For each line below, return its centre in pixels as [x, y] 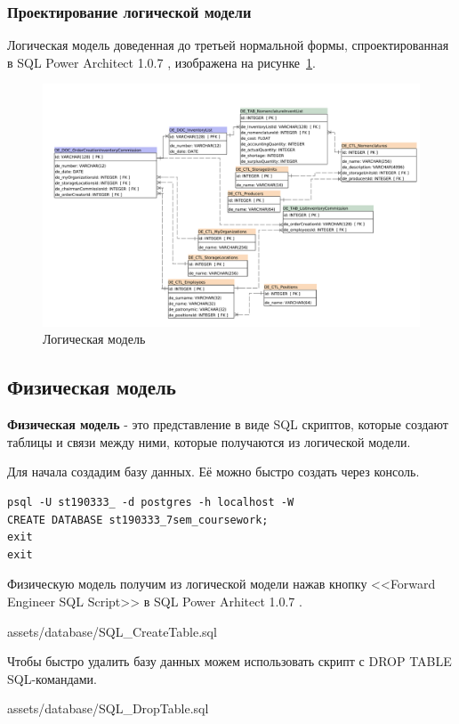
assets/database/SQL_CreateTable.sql [112, 631]
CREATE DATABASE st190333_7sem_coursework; [138, 520]
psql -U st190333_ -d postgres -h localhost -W [151, 503]
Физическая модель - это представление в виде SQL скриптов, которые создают [228, 424]
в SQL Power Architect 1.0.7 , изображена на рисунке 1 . [161, 62]
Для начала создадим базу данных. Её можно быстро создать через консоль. [213, 472]
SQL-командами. [52, 678]
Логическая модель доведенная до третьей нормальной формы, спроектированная [228, 45]
